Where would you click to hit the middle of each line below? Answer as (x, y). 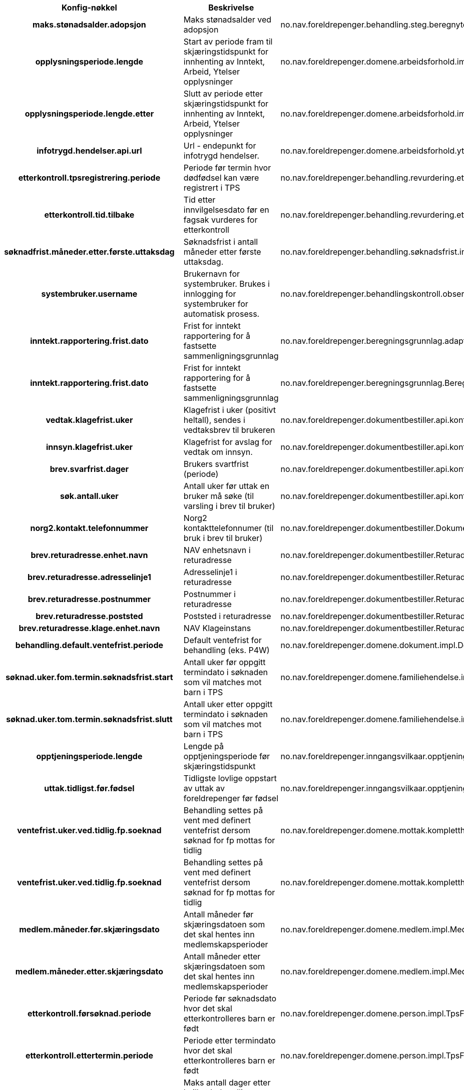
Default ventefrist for (222, 640)
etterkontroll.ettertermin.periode (89, 1055)
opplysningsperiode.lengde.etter (89, 114)
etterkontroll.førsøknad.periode (89, 1013)
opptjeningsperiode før (227, 756)
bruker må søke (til (219, 496)
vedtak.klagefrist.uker (89, 420)
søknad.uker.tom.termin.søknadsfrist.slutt (89, 719)
